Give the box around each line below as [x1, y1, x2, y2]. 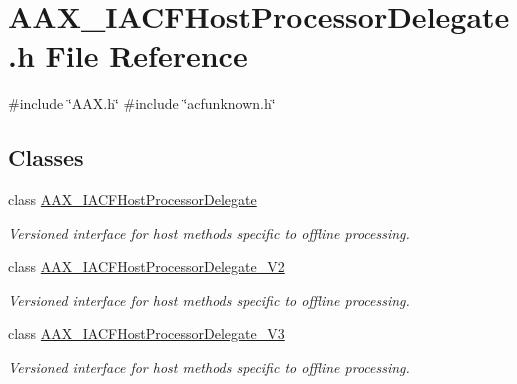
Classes [8, 142, 84, 173]
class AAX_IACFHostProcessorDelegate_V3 [8, 323, 285, 344]
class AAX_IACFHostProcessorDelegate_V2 [8, 256, 285, 277]
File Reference [45, 35, 248, 76]
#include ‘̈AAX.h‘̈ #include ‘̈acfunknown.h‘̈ [8, 93, 276, 114]
